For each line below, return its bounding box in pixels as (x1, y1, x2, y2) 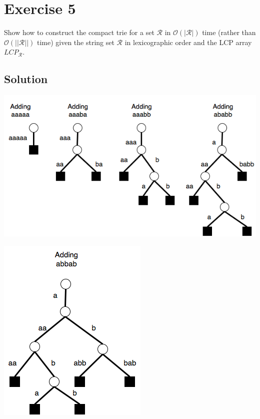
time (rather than (202, 27, 256, 38)
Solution (4, 71, 48, 87)
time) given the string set (36, 37, 114, 47)
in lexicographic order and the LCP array (124, 37, 252, 47)
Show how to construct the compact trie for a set (4, 27, 154, 38)
